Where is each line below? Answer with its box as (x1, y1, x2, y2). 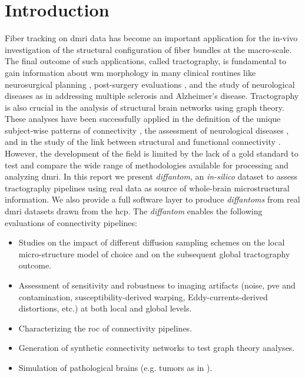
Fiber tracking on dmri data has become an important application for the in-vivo (5, 32, 298, 44)
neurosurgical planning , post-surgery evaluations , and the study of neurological (5, 78, 295, 90)
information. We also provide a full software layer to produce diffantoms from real (5, 193, 300, 205)
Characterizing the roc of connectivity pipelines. (18, 321, 193, 334)
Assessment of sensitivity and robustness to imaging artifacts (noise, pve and (18, 279, 296, 291)
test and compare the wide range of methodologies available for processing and (5, 158, 289, 171)
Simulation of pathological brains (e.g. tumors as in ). (18, 361, 213, 373)
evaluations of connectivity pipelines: (5, 216, 137, 228)
